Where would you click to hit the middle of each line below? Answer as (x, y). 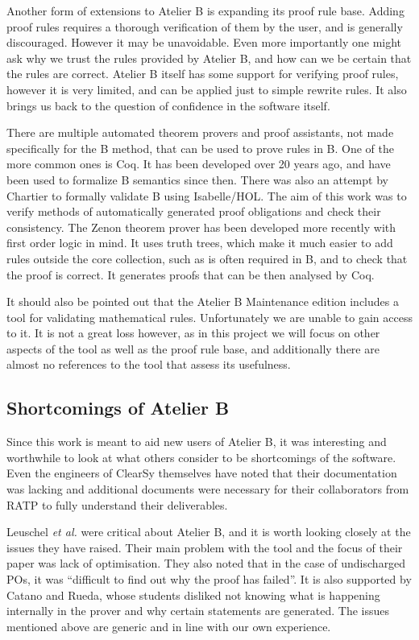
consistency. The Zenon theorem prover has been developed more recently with (201, 227)
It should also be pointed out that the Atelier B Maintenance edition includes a (203, 301)
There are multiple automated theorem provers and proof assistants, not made (200, 132)
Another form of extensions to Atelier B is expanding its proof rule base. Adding (205, 10)
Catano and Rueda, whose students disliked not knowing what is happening (193, 595)
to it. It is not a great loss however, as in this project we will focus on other (193, 333)
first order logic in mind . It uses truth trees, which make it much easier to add (200, 243)
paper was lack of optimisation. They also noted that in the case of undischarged (206, 563)
